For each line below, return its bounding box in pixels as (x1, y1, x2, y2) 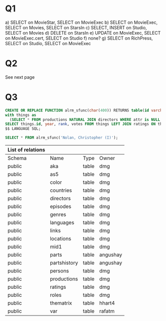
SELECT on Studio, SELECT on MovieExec (5, 40, 91, 46)
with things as (5, 112, 37, 117)
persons (50, 267, 69, 274)
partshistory (50, 260, 78, 267)
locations (50, 235, 72, 242)
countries (50, 187, 72, 194)
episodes (50, 203, 72, 210)
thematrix (50, 300, 73, 307)
